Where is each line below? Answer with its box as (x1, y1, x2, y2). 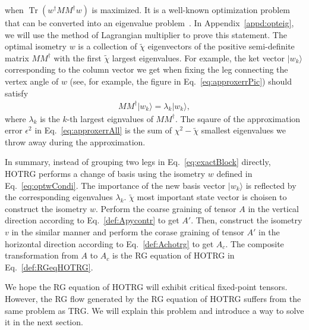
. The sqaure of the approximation (175, 112, 301, 124)
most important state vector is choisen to (137, 191, 287, 203)
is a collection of (78, 40, 137, 52)
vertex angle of (5, 74, 59, 87)
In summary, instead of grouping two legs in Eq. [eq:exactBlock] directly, (5, 155, 271, 168)
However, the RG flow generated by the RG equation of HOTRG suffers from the (5, 292, 301, 304)
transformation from (5, 249, 78, 261)
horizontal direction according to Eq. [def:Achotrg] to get (5, 237, 214, 250)
